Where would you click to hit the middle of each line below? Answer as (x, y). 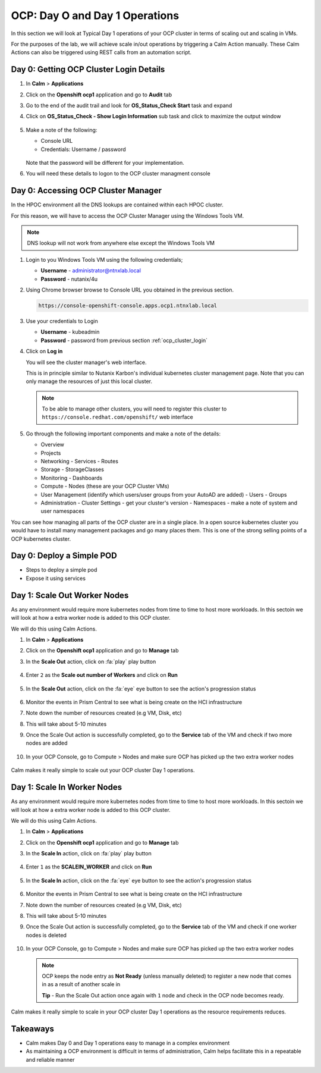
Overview (53, 445)
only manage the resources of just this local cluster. (89, 381)
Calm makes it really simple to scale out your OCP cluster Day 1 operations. (103, 770)
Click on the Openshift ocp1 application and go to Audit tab (99, 95)
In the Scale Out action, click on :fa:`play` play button (91, 661)
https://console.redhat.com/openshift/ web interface (117, 417)
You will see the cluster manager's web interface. (86, 362)
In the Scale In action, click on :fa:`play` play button (89, 854)
